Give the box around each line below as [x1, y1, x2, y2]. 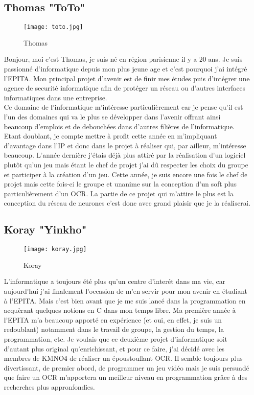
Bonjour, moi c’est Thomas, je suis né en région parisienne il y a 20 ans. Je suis [4, 54, 243, 64]
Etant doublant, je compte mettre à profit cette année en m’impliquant [4, 131, 217, 141]
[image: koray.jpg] [23, 246, 87, 253]
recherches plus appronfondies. [4, 381, 95, 392]
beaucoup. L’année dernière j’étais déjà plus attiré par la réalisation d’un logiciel [4, 150, 246, 160]
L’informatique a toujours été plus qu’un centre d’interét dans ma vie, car [4, 276, 226, 286]
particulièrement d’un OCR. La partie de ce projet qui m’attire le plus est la [4, 188, 233, 198]
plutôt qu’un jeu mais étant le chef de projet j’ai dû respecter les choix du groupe [4, 159, 248, 169]
